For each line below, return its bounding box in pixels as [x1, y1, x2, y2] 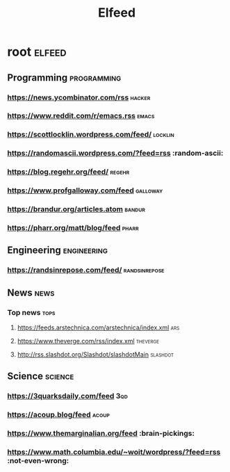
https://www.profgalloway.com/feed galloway [7, 186, 163, 195]
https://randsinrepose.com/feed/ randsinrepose [7, 266, 165, 275]
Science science [7, 371, 74, 382]
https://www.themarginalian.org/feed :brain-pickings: [7, 429, 195, 439]
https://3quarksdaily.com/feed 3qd [7, 391, 129, 401]
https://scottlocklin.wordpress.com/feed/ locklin [7, 130, 175, 140]
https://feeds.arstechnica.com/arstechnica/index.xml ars [17, 323, 180, 332]
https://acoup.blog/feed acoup [7, 410, 110, 420]
